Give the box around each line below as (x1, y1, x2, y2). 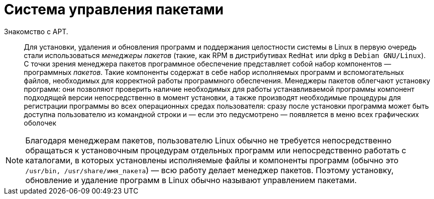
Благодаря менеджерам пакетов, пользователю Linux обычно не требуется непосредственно (25, 135, 392, 145)
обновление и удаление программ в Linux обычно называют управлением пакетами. (25, 175, 357, 185)
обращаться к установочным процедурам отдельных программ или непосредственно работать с (25, 145, 406, 155)
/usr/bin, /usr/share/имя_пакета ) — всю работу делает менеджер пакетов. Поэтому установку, (25, 165, 394, 175)
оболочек (24, 118, 57, 127)
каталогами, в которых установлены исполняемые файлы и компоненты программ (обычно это (25, 155, 399, 165)
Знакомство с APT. (4, 27, 69, 36)
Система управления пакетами (4, 1, 224, 18)
